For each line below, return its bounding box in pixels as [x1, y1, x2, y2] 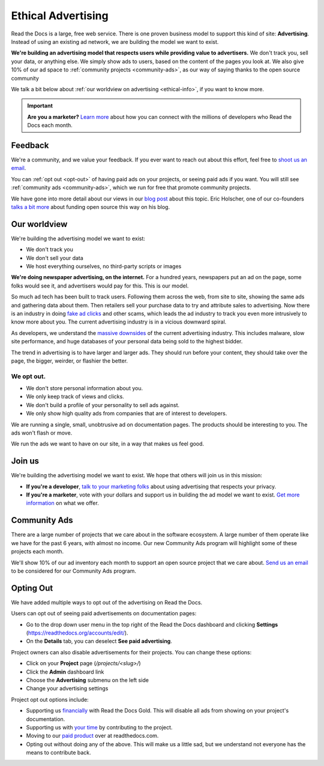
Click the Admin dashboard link [26, 668, 104, 675]
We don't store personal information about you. [26, 385, 143, 392]
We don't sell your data [26, 254, 83, 261]
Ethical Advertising [11, 9, 109, 22]
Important [27, 102, 53, 109]
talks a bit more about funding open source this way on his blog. [11, 203, 170, 210]
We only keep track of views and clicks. [26, 393, 124, 400]
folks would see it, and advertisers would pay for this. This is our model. [11, 282, 189, 289]
